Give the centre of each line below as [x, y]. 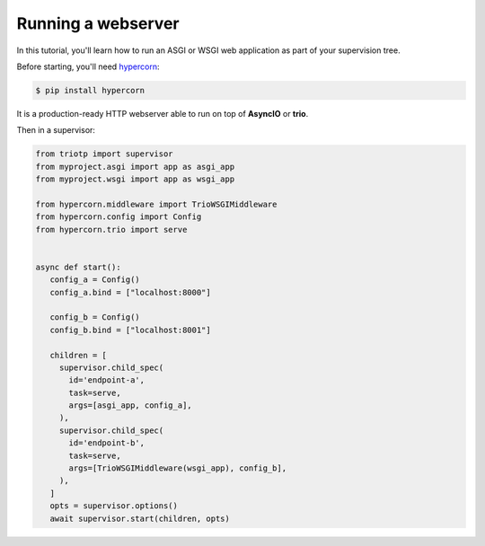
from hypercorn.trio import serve [111, 229]
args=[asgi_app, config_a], [130, 405]
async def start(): [78, 267]
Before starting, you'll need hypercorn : [88, 66]
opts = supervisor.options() [114, 506]
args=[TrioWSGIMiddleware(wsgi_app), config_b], [178, 468]
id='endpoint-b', [107, 443]
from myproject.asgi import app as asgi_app [135, 167]
